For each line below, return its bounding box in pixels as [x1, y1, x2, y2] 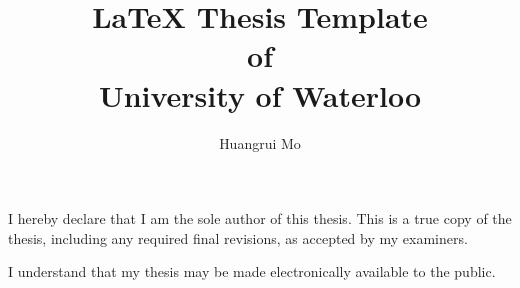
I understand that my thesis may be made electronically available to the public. [8, 261, 496, 282]
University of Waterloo [98, 74, 422, 115]
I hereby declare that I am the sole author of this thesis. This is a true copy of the [8, 208, 512, 229]
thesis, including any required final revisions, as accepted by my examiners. [8, 227, 468, 248]
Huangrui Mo [219, 132, 301, 153]
